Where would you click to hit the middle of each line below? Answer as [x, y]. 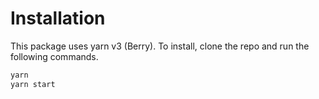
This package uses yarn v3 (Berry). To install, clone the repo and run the [160, 46]
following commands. [54, 56]
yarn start [33, 84]
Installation [58, 18]
